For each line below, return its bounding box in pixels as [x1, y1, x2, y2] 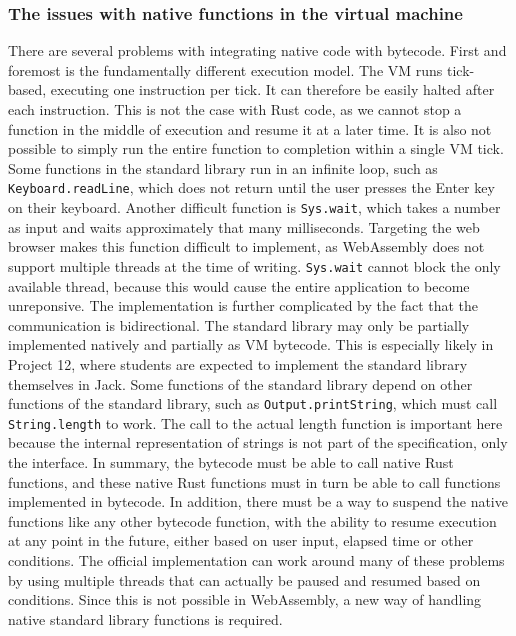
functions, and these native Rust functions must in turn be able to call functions [8, 471, 501, 492]
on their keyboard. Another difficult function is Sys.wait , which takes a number [8, 197, 501, 218]
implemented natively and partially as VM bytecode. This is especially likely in [8, 334, 494, 355]
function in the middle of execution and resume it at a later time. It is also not [8, 118, 492, 139]
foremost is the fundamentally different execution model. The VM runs [8, 59, 443, 80]
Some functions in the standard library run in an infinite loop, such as [8, 157, 438, 178]
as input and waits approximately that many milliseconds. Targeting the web [8, 216, 480, 237]
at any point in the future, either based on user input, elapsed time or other [8, 530, 474, 551]
